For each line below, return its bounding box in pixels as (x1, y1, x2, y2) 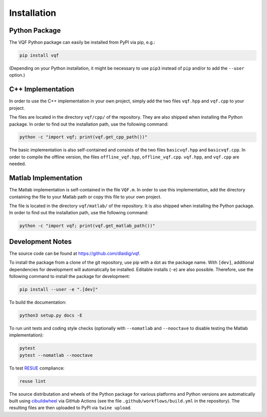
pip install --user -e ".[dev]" (19, 286, 98, 292)
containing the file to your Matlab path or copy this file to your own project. (9, 193, 162, 200)
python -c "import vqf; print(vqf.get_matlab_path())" (19, 223, 155, 229)
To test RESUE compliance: (9, 365, 65, 371)
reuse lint (19, 378, 46, 384)
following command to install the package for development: (9, 273, 131, 279)
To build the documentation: (9, 299, 67, 305)
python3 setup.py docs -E (19, 312, 83, 318)
